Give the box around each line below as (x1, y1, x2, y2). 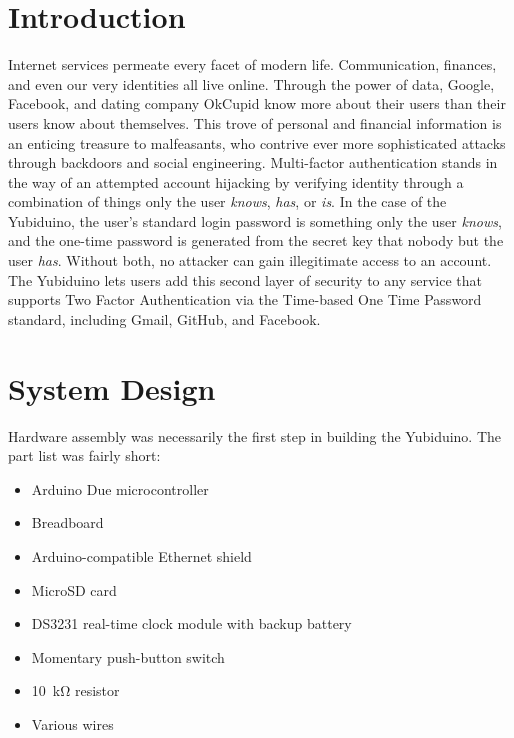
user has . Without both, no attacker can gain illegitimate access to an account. (8, 250, 492, 271)
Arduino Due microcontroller (31, 478, 209, 499)
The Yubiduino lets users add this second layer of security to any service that (8, 269, 482, 290)
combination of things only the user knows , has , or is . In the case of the (8, 191, 447, 212)
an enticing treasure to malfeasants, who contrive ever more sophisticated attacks (8, 132, 506, 153)
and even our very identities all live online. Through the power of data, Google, (8, 73, 495, 94)
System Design (8, 367, 216, 408)
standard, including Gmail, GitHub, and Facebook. (8, 308, 321, 329)
